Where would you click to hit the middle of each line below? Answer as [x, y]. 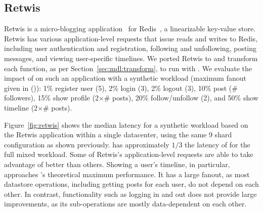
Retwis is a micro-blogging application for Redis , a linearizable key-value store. [130, 29]
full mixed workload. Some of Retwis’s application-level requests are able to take [129, 154]
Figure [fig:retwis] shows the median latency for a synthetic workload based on [126, 124]
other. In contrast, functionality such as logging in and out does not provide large [130, 194]
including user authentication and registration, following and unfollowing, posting [130, 48]
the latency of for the [217, 144]
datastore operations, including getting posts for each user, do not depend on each [131, 184]
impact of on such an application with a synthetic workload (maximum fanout [125, 78]
